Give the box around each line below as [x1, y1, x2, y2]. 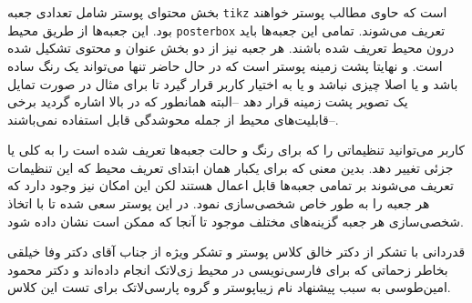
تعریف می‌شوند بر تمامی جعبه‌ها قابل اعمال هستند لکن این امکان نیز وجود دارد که [7, 176, 454, 195]
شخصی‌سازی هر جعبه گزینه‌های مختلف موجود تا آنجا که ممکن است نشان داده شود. [7, 211, 465, 230]
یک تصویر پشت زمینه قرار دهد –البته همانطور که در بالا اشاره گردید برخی [7, 92, 408, 111]
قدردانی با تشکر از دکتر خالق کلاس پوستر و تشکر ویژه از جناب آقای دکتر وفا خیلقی [7, 242, 466, 261]
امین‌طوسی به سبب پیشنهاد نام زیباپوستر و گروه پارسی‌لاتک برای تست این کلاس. [7, 278, 451, 297]
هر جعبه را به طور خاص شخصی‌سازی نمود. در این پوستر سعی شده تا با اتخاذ [7, 194, 430, 213]
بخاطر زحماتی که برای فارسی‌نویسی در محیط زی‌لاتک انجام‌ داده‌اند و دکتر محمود [7, 259, 448, 278]
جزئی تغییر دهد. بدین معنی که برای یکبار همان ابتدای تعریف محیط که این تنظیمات [7, 157, 454, 177]
